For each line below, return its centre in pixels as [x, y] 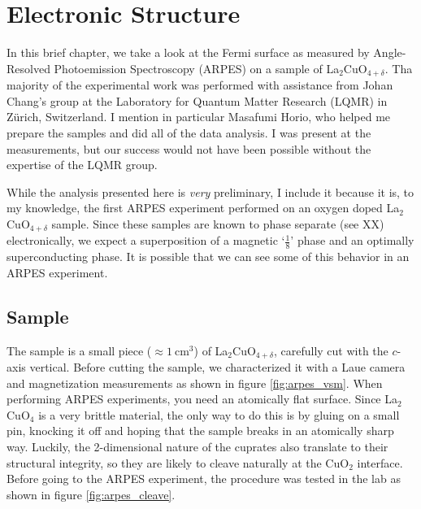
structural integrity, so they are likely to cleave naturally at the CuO [178, 462]
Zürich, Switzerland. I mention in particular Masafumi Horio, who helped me [199, 117]
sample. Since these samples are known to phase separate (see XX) [218, 223]
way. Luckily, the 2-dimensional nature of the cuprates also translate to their [197, 447]
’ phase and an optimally [352, 240]
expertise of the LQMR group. [82, 165]
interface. [380, 462]
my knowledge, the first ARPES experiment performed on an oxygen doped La [203, 208]
